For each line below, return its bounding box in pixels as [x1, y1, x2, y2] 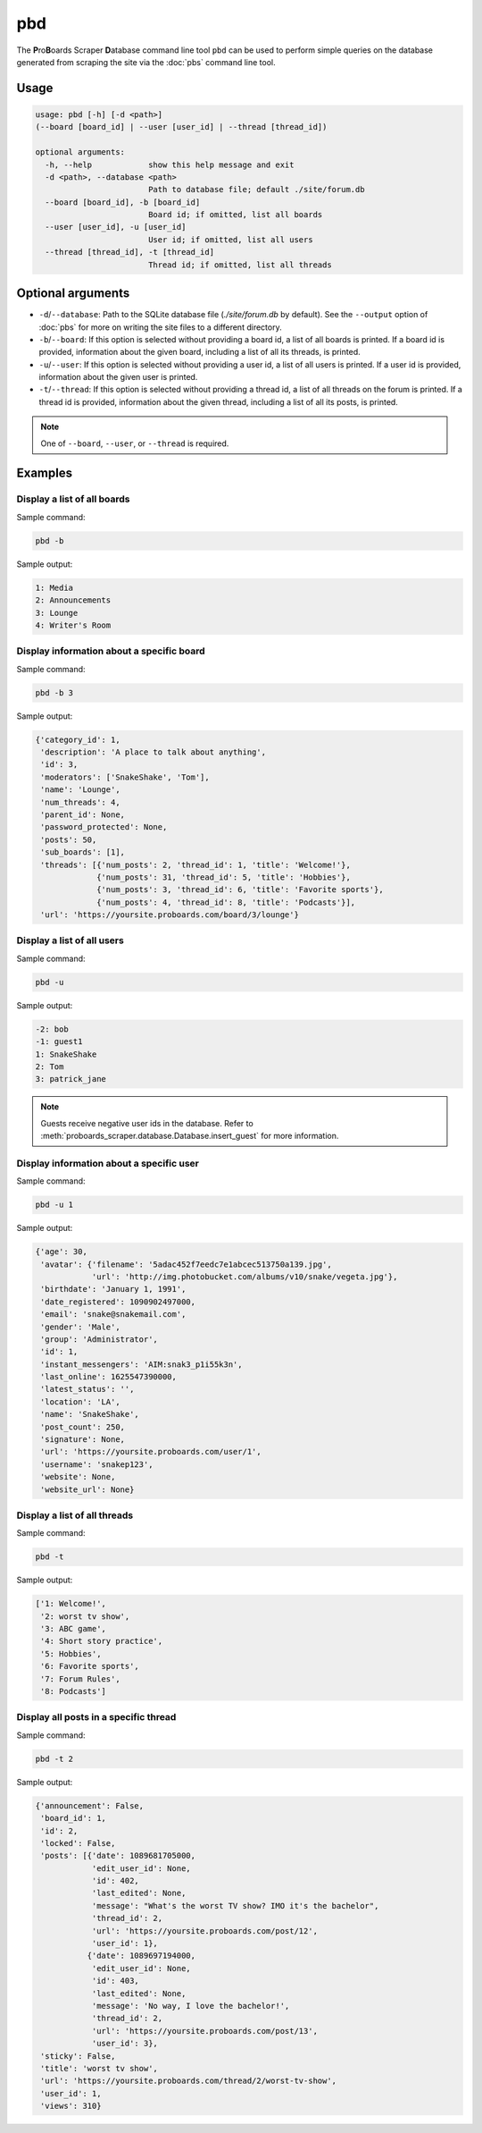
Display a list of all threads [16, 1509, 134, 1522]
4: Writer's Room [35, 620, 112, 630]
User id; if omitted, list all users [147, 234, 313, 245]
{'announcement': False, [35, 1800, 145, 1810]
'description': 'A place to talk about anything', [40, 747, 267, 757]
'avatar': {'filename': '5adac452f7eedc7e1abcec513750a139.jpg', [40, 1259, 332, 1269]
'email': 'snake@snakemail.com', [40, 1310, 187, 1319]
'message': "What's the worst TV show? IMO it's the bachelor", [91, 1901, 379, 1910]
